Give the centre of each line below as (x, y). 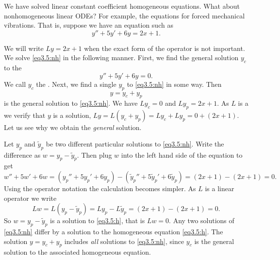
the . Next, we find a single (76, 84)
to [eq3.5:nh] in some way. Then (174, 84)
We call (15, 84)
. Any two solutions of (202, 220)
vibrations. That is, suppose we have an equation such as (89, 25)
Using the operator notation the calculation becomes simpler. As (100, 188)
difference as (22, 154)
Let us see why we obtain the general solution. (73, 127)
